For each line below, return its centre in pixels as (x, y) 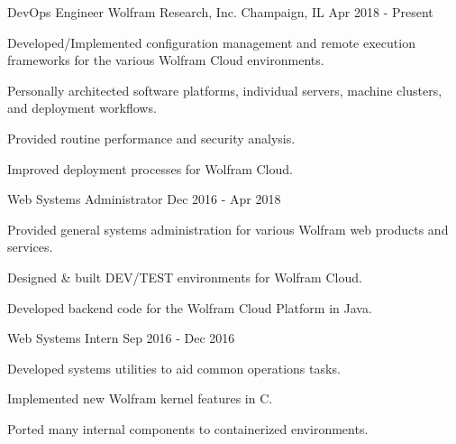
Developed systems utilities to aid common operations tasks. (174, 368)
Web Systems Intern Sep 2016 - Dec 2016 (121, 338)
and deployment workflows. (82, 108)
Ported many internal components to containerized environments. (188, 428)
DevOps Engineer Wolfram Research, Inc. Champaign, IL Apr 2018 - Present (220, 12)
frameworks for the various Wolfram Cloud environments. (166, 60)
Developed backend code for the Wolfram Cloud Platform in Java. (190, 307)
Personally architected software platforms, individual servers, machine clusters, (225, 90)
